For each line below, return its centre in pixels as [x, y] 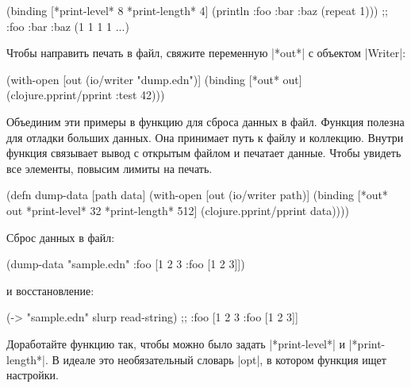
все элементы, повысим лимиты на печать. [109, 168]
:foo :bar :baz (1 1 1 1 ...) [68, 26]
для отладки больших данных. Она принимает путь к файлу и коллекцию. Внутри [205, 137]
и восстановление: [50, 290]
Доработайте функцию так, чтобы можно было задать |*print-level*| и [176, 343]
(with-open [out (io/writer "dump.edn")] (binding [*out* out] [154, 79]
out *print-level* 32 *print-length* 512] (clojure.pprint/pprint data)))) [178, 210]
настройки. [33, 375]
